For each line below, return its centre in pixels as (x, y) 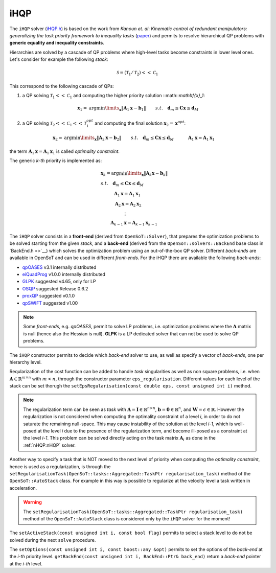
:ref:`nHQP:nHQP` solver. (50, 445)
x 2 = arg (62, 139)
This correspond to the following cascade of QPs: (62, 86)
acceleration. (23, 488)
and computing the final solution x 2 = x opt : (140, 123)
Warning (32, 502)
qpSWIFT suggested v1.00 (50, 303)
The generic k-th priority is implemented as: (56, 161)
